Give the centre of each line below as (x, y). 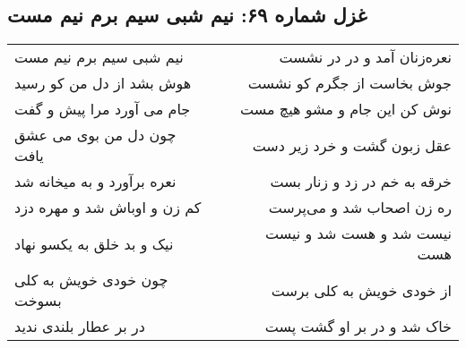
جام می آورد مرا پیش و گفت (103, 109)
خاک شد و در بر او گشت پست (358, 327)
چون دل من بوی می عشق (95, 135)
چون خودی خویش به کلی (91, 280)
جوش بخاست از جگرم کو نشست (349, 83)
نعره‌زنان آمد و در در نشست (365, 57)
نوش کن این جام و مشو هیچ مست (345, 109)
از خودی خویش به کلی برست (361, 290)
